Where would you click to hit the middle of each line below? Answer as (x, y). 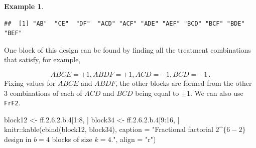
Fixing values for (30, 83)
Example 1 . (24, 6)
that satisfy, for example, (42, 59)
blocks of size (72, 139)
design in (18, 139)
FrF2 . (12, 103)
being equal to (157, 93)
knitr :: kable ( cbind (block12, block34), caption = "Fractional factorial (109, 129)
